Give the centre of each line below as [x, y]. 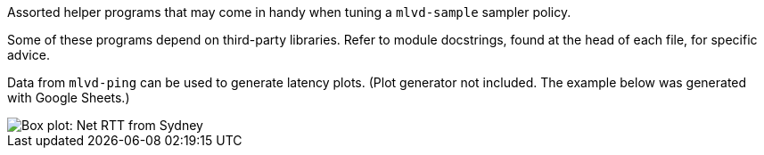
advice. [29, 55]
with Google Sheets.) [69, 98]
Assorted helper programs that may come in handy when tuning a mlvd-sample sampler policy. [289, 12]
